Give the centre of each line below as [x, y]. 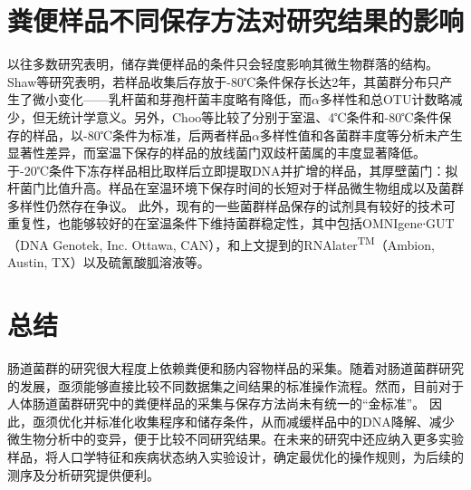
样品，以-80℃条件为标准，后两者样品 [142, 135]
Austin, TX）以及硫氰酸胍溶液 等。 [109, 262]
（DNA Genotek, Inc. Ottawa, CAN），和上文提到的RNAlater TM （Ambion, [221, 243]
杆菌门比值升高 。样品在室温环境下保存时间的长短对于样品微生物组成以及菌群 [235, 188]
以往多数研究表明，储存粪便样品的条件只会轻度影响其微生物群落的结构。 [223, 64]
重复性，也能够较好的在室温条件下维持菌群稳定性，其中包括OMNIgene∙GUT [231, 223]
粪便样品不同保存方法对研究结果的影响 [236, 20]
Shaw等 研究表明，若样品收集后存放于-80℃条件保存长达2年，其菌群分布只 [224, 81]
